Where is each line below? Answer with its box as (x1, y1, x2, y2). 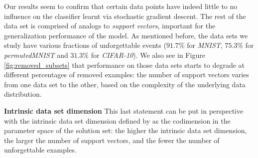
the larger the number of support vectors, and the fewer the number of (4, 135, 220, 145)
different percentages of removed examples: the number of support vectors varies (4, 69, 249, 80)
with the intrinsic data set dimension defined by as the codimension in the (4, 115, 231, 126)
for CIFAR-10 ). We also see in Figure (91, 49, 205, 60)
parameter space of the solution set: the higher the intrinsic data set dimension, (4, 125, 247, 136)
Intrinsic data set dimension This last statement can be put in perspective (4, 105, 244, 116)
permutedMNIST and (4, 49, 68, 60)
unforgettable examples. (4, 145, 77, 155)
